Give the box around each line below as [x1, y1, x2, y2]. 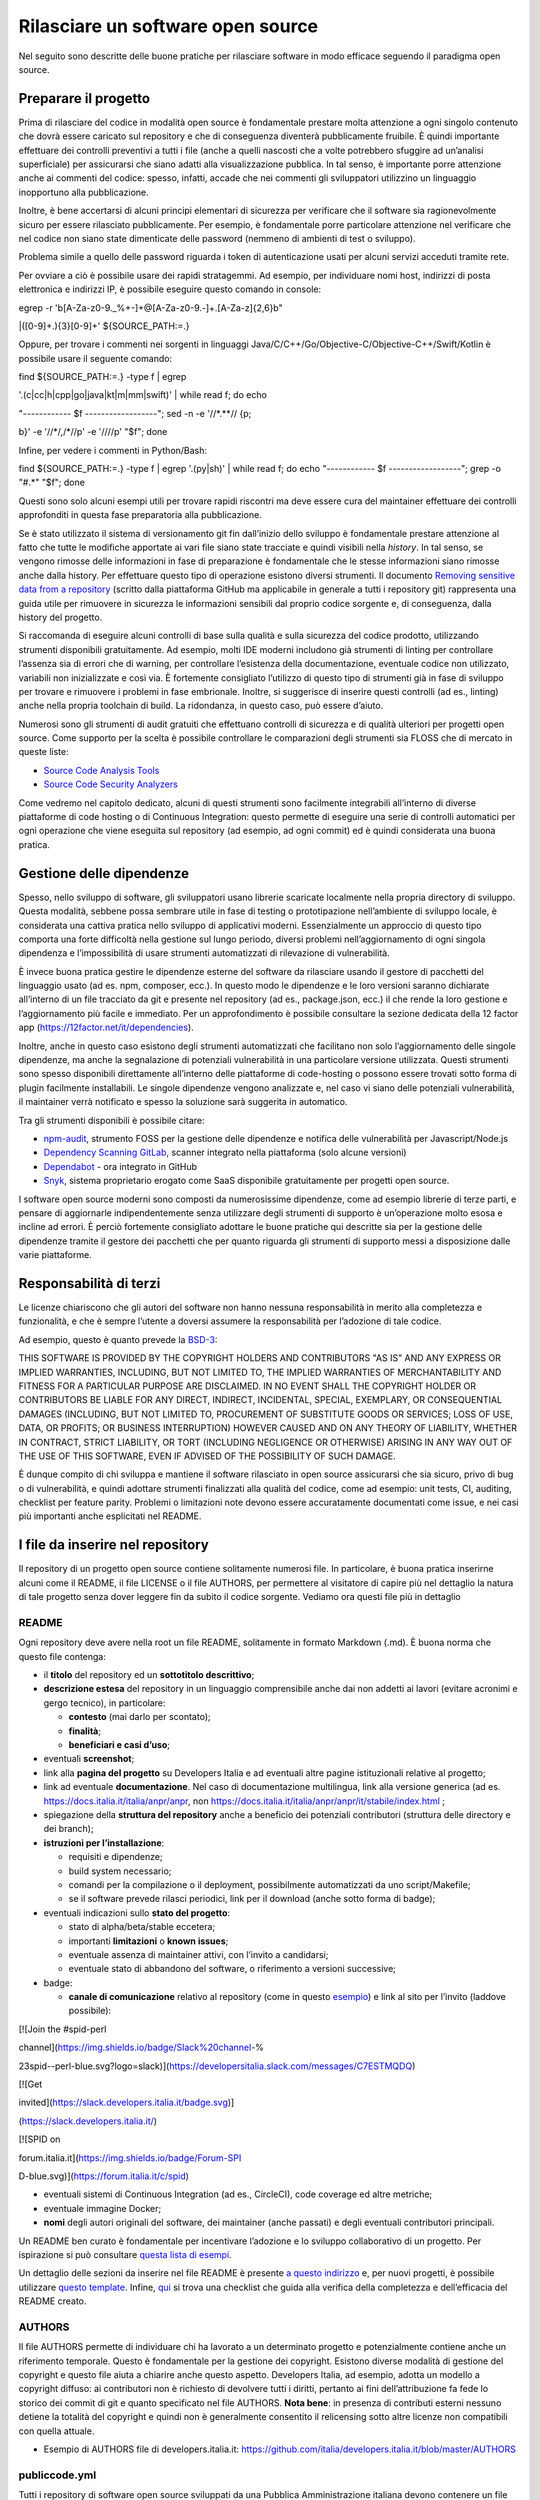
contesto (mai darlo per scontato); [68, 1711, 211, 1723]
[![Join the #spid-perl [18, 2023, 107, 2035]
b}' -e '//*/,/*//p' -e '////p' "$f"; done [18, 426, 168, 438]
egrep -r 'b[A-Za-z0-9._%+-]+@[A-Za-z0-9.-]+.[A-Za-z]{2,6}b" [18, 301, 284, 314]
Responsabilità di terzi [18, 1275, 161, 1292]
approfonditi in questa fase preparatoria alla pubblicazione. [18, 509, 262, 521]
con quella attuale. [18, 2425, 95, 2437]
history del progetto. [18, 611, 103, 623]
